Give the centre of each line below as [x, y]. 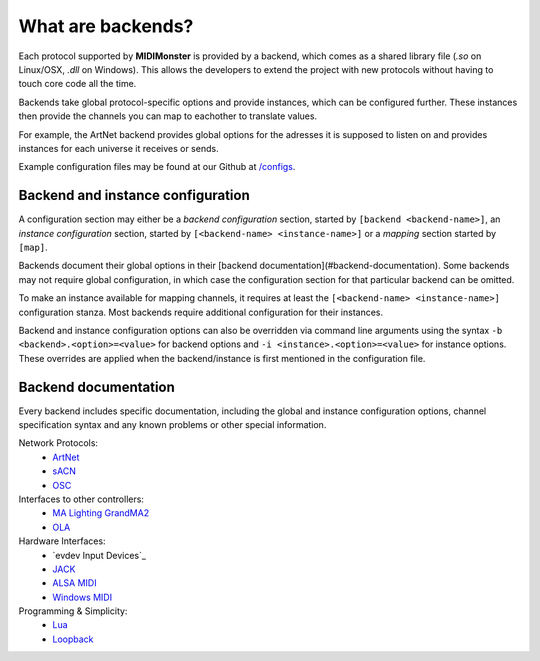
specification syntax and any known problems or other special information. [172, 424]
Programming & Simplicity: [73, 611]
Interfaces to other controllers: [81, 499]
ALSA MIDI [74, 583]
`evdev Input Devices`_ [99, 555]
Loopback [73, 639]
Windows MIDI [82, 597]
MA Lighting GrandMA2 [101, 513]
